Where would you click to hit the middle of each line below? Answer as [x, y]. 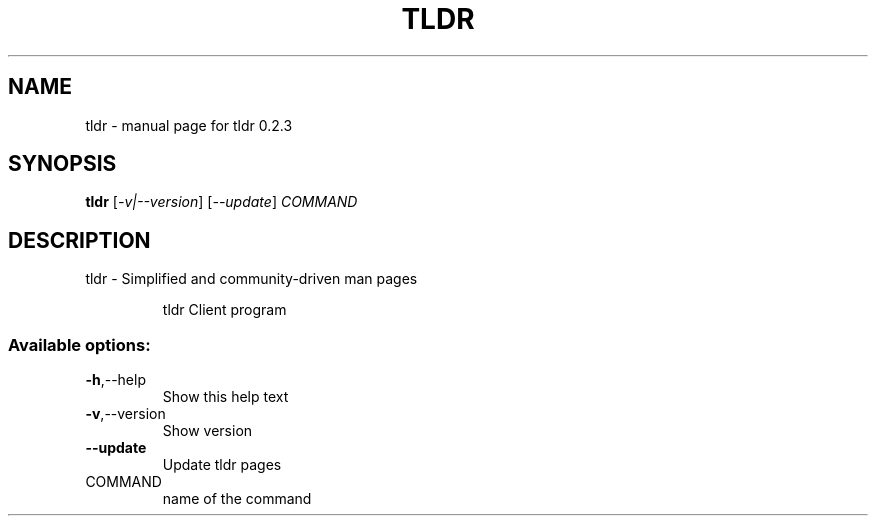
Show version [207, 431]
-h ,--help [115, 380]
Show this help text [225, 397]
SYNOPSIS [62, 164]
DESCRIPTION [79, 240]
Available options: [79, 344]
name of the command [237, 499]
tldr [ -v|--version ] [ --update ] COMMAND [221, 202]
